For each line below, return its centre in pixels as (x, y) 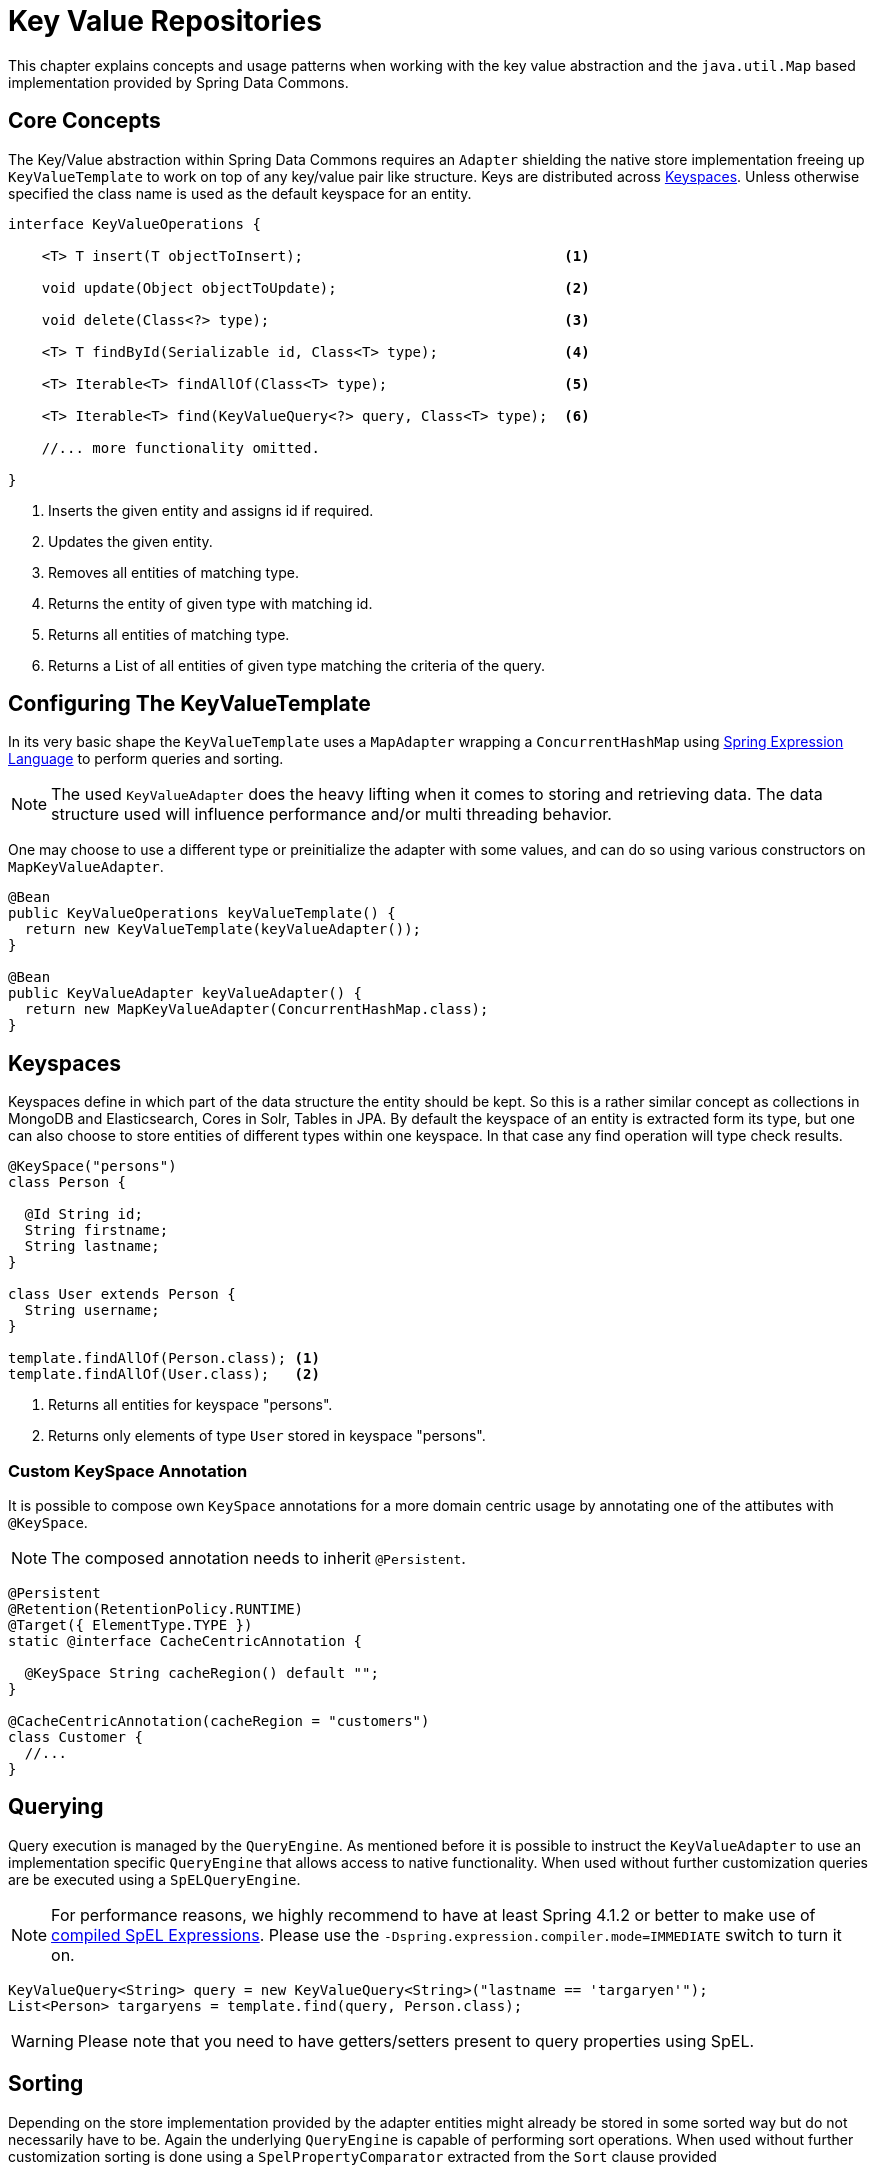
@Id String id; (83, 1214)
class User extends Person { (122, 1294)
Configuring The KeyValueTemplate (189, 704)
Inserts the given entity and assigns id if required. (211, 510)
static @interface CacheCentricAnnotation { (185, 1641)
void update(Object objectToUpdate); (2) (315, 287)
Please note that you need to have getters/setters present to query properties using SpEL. (416, 2040)
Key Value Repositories (165, 21)
